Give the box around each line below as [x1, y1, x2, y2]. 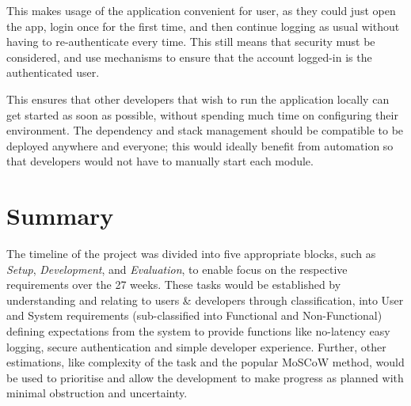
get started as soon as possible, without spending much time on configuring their [6, 106, 398, 123]
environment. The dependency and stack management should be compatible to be [6, 122, 404, 138]
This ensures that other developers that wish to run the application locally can [6, 90, 390, 107]
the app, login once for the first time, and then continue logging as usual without [6, 17, 400, 34]
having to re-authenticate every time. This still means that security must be [6, 33, 375, 50]
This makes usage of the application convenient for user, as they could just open [6, 2, 396, 18]
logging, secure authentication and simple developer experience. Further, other [6, 338, 386, 355]
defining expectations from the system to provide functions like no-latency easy [6, 323, 390, 340]
